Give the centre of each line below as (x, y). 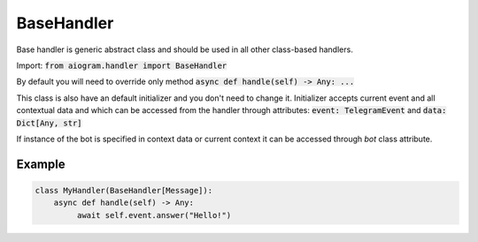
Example (41, 164)
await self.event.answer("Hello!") (154, 215)
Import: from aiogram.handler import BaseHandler (122, 65)
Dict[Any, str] (50, 123)
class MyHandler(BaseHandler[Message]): (123, 190)
